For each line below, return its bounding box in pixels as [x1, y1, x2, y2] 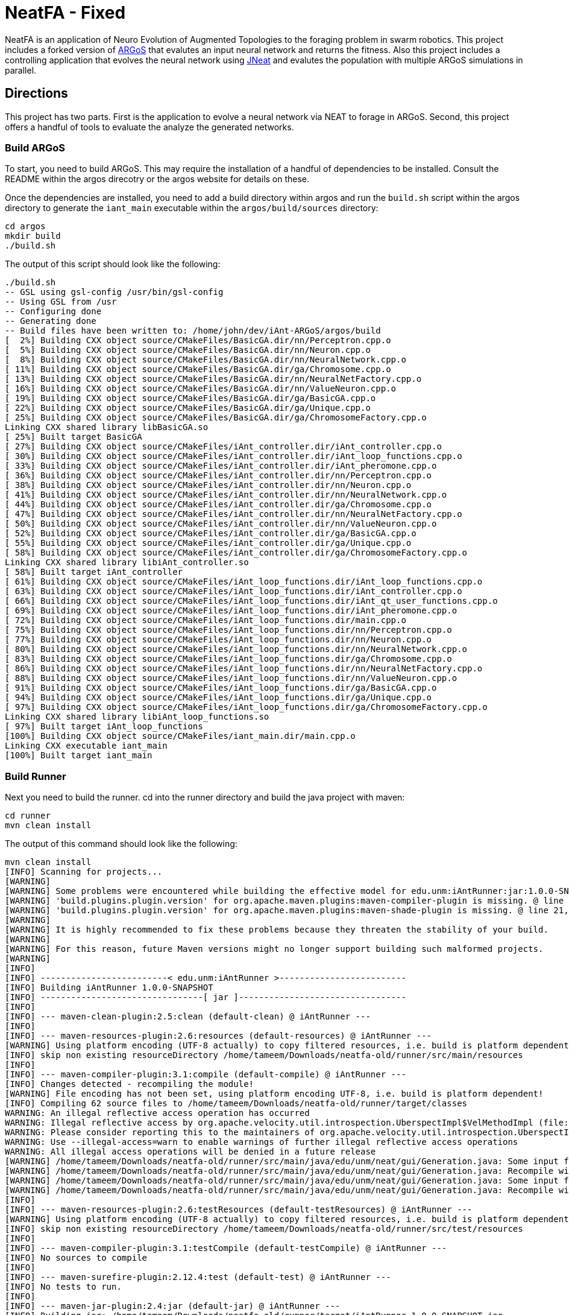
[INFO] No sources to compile [5, 1253, 148, 1263]
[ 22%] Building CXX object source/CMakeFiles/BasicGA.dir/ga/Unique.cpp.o [5, 403, 371, 413]
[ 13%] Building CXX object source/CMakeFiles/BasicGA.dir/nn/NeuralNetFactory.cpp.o [5, 374, 422, 384]
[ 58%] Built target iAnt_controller [5, 567, 183, 577]
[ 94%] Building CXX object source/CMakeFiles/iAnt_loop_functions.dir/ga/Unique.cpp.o [5, 692, 432, 703]
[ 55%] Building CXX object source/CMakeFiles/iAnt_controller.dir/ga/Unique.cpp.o [5, 538, 412, 548]
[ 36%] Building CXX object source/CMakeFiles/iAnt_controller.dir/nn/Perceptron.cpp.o [5, 471, 432, 481]
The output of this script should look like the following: [5, 259, 221, 270]
